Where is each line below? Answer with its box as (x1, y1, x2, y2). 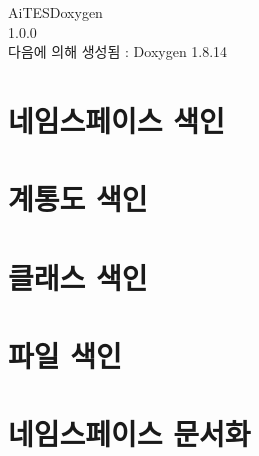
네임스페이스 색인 (8, 99, 225, 140)
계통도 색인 (8, 178, 148, 219)
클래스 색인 (8, 256, 148, 297)
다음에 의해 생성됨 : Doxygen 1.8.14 (8, 41, 228, 62)
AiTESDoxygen (8, 2, 103, 22)
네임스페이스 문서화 (8, 413, 251, 454)
